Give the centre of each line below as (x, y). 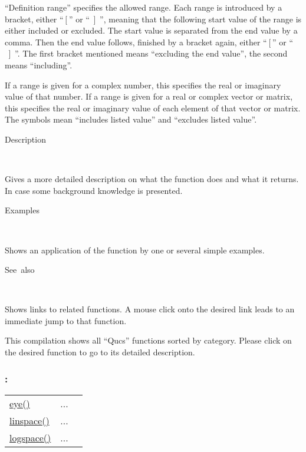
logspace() (30, 437)
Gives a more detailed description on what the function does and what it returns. (152, 179)
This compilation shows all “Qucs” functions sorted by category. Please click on (148, 340)
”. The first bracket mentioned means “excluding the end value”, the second (151, 53)
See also (20, 270)
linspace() (29, 420)
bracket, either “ (34, 19)
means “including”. (39, 65)
